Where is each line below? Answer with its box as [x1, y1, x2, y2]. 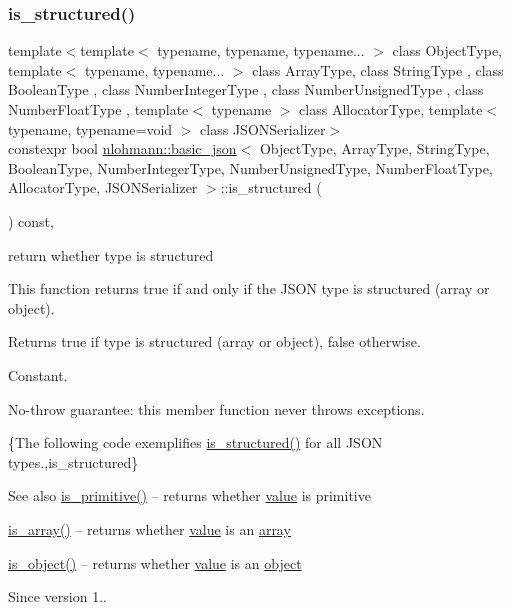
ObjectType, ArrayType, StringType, [259, 138, 490, 159]
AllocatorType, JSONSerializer [8, 177, 198, 198]
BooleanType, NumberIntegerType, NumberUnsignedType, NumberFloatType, [8, 157, 493, 178]
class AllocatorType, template [299, 99, 483, 119]
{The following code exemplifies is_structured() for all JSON [8, 432, 383, 453]
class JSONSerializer [200, 118, 326, 139]
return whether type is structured [8, 244, 214, 265]
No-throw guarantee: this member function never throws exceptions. [8, 398, 425, 419]
